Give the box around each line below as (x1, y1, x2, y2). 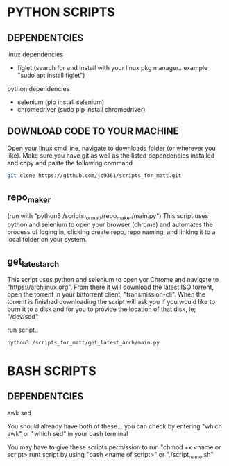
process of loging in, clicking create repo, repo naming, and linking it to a (7, 228, 216, 236)
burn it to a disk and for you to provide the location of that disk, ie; (7, 305, 196, 313)
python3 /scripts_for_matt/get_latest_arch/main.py (7, 340, 160, 347)
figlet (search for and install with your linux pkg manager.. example (17, 64, 208, 72)
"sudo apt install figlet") (17, 71, 85, 79)
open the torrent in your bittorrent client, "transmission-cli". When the (7, 290, 206, 299)
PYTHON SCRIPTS (7, 4, 116, 20)
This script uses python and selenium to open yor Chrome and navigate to (7, 276, 219, 284)
